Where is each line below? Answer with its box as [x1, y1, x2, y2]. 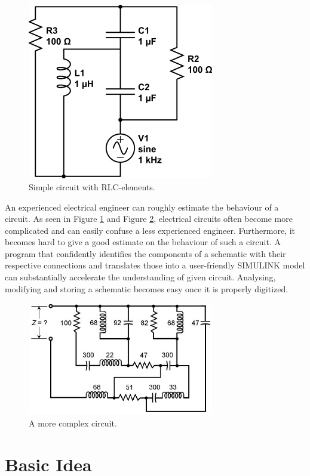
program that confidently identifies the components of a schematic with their [5, 247, 286, 259]
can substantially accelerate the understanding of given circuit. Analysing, [5, 271, 276, 283]
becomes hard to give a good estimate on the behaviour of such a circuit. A [5, 236, 281, 248]
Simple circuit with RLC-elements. [29, 180, 155, 193]
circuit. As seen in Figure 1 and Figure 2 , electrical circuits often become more [5, 212, 293, 225]
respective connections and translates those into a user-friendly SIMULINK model [5, 259, 305, 271]
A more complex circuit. [29, 417, 117, 429]
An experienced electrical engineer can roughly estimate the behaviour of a [5, 200, 279, 213]
